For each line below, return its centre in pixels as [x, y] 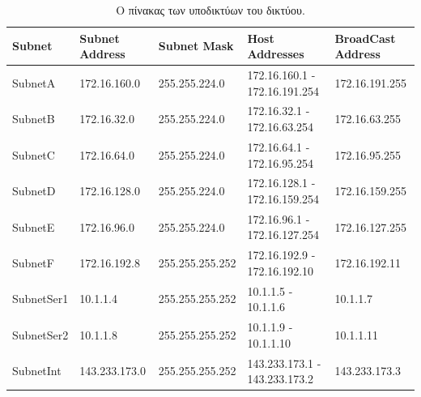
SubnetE [34, 226]
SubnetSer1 [40, 299]
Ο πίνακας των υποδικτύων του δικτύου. [210, 10]
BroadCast [365, 38]
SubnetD [34, 191]
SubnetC [34, 154]
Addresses [276, 54]
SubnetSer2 [40, 334]
